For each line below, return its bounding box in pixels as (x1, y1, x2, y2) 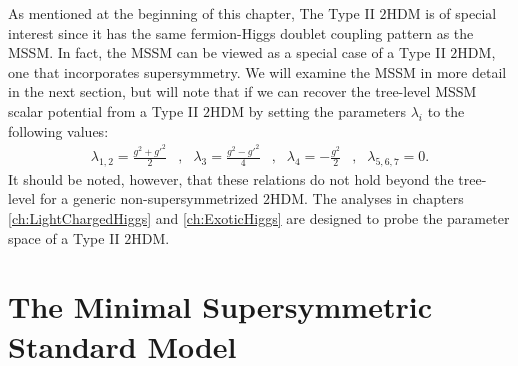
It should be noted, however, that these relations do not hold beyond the (8, 168, 454, 189)
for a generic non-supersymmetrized (39, 188, 259, 209)
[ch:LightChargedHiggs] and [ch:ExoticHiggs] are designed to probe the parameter (8, 208, 510, 229)
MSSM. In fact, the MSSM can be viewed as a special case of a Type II (8, 42, 446, 63)
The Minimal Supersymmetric (8, 286, 432, 327)
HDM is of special (386, 3, 497, 23)
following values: (8, 120, 109, 141)
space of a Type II (8, 227, 120, 248)
